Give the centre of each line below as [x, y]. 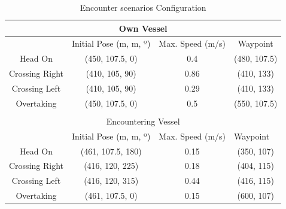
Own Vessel [143, 28]
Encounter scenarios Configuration [143, 7]
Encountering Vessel [143, 121]
